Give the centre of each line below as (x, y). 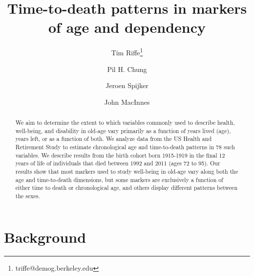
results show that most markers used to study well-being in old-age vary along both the (127, 172)
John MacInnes (127, 102)
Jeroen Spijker (127, 85)
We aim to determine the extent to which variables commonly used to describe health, (125, 123)
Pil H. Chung (127, 69)
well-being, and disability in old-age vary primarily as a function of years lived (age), (123, 130)
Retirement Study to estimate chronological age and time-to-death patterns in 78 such (125, 147)
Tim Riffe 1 (127, 52)
